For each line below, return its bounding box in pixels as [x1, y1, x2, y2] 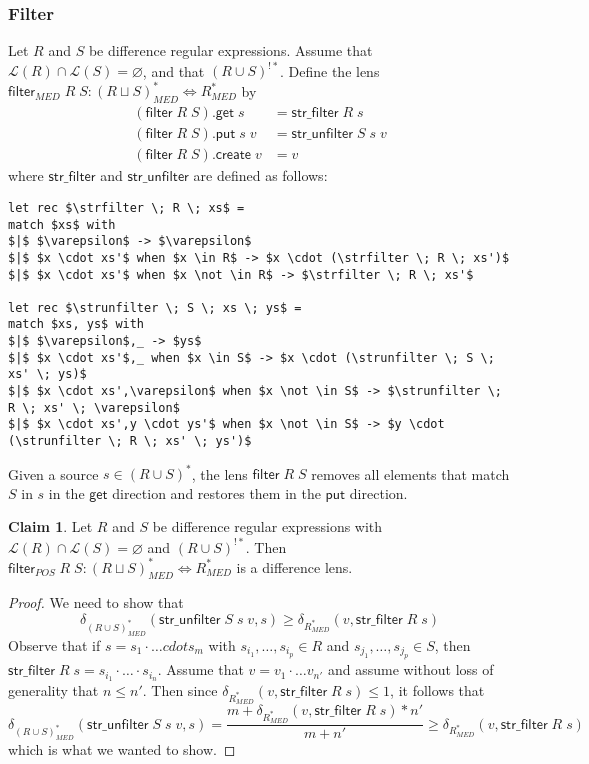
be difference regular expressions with [152, 516, 383, 537]
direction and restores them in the [112, 482, 321, 503]
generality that [8, 679, 99, 700]
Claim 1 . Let [8, 516, 93, 537]
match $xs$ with [8, 217, 116, 232]
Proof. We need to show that [8, 592, 184, 613]
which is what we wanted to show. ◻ [8, 739, 236, 760]
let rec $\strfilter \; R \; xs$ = [8, 200, 245, 215]
